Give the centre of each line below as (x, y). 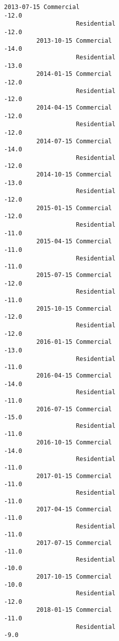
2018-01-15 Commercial (74, 610)
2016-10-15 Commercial (74, 443)
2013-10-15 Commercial (74, 40)
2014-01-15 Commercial (74, 74)
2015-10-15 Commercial (74, 308)
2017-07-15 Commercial (74, 543)
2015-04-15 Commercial (74, 242)
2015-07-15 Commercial (74, 275)
